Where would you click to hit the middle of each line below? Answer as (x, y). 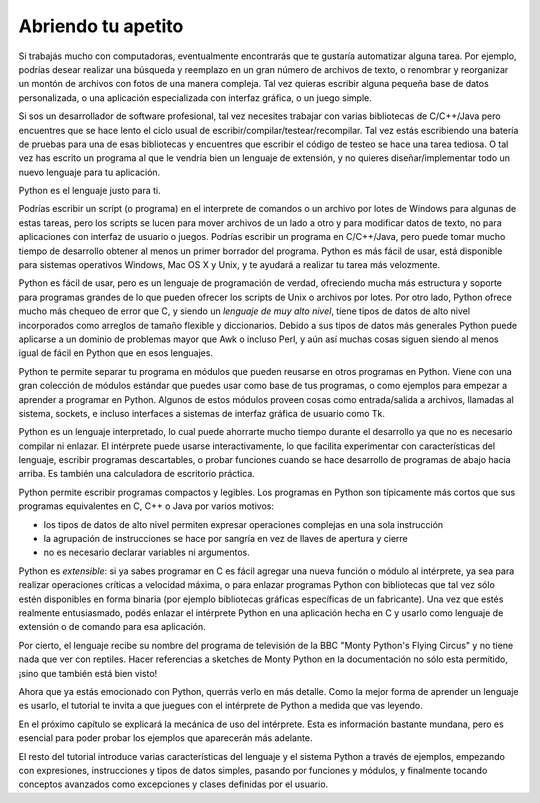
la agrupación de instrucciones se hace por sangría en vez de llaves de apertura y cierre (226, 539)
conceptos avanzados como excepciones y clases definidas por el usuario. (173, 784)
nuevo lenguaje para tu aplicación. (89, 172)
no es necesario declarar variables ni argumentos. (146, 552)
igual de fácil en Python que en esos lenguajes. (116, 353)
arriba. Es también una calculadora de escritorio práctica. (136, 474)
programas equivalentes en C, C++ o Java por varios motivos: (146, 506)
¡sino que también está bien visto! (88, 673)
